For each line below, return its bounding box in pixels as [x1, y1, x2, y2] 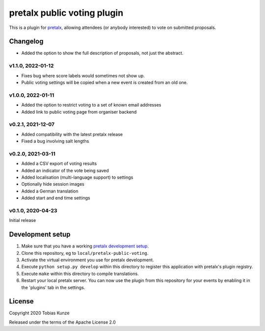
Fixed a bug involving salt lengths [21, 138, 89, 144]
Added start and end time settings [21, 195, 90, 201]
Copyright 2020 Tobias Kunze [9, 310, 70, 316]
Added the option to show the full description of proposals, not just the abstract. [21, 50, 184, 56]
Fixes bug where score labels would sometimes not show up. [21, 73, 145, 79]
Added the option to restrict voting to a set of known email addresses [21, 102, 161, 108]
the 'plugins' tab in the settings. [21, 284, 85, 290]
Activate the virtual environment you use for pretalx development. [21, 257, 154, 263]
